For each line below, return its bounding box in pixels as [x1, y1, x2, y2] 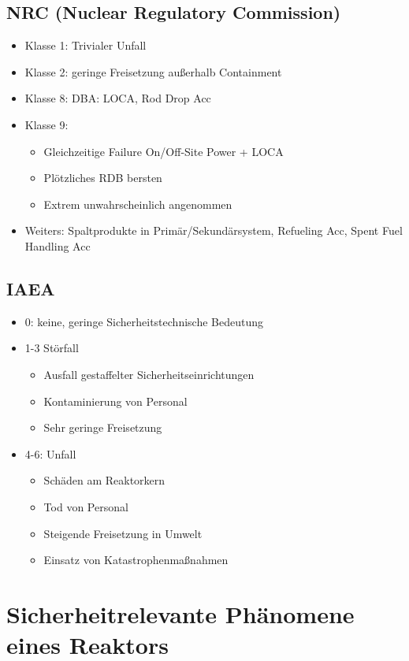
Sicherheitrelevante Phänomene [6, 597, 355, 629]
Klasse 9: [24, 116, 69, 132]
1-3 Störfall [24, 340, 79, 356]
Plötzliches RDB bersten [43, 169, 162, 186]
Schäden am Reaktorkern [43, 472, 165, 488]
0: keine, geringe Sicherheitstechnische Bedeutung [24, 313, 263, 329]
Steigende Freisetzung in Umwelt [43, 525, 203, 541]
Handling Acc [24, 237, 91, 254]
